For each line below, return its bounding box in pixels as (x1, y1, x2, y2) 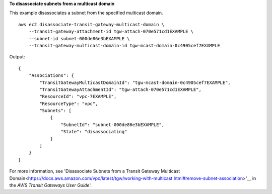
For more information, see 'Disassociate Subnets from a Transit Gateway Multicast (9, 168, 180, 174)
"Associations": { (28, 73, 75, 78)
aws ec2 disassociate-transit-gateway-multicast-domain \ (18, 22, 165, 27)
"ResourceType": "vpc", (39, 101, 98, 107)
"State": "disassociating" (60, 129, 127, 135)
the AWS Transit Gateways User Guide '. (9, 182, 92, 188)
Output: (9, 54, 25, 60)
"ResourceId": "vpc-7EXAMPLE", (39, 93, 117, 100)
